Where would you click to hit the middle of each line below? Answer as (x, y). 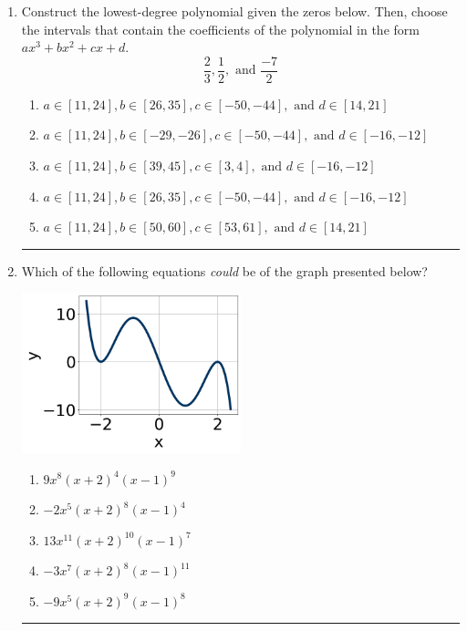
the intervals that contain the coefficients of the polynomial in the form (220, 29)
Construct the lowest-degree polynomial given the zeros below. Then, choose (234, 11)
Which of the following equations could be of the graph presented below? (224, 270)
